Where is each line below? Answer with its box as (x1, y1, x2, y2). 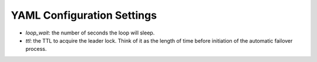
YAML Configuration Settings (11, 9, 157, 22)
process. (25, 46, 47, 53)
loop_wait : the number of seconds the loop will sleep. (25, 29, 155, 36)
